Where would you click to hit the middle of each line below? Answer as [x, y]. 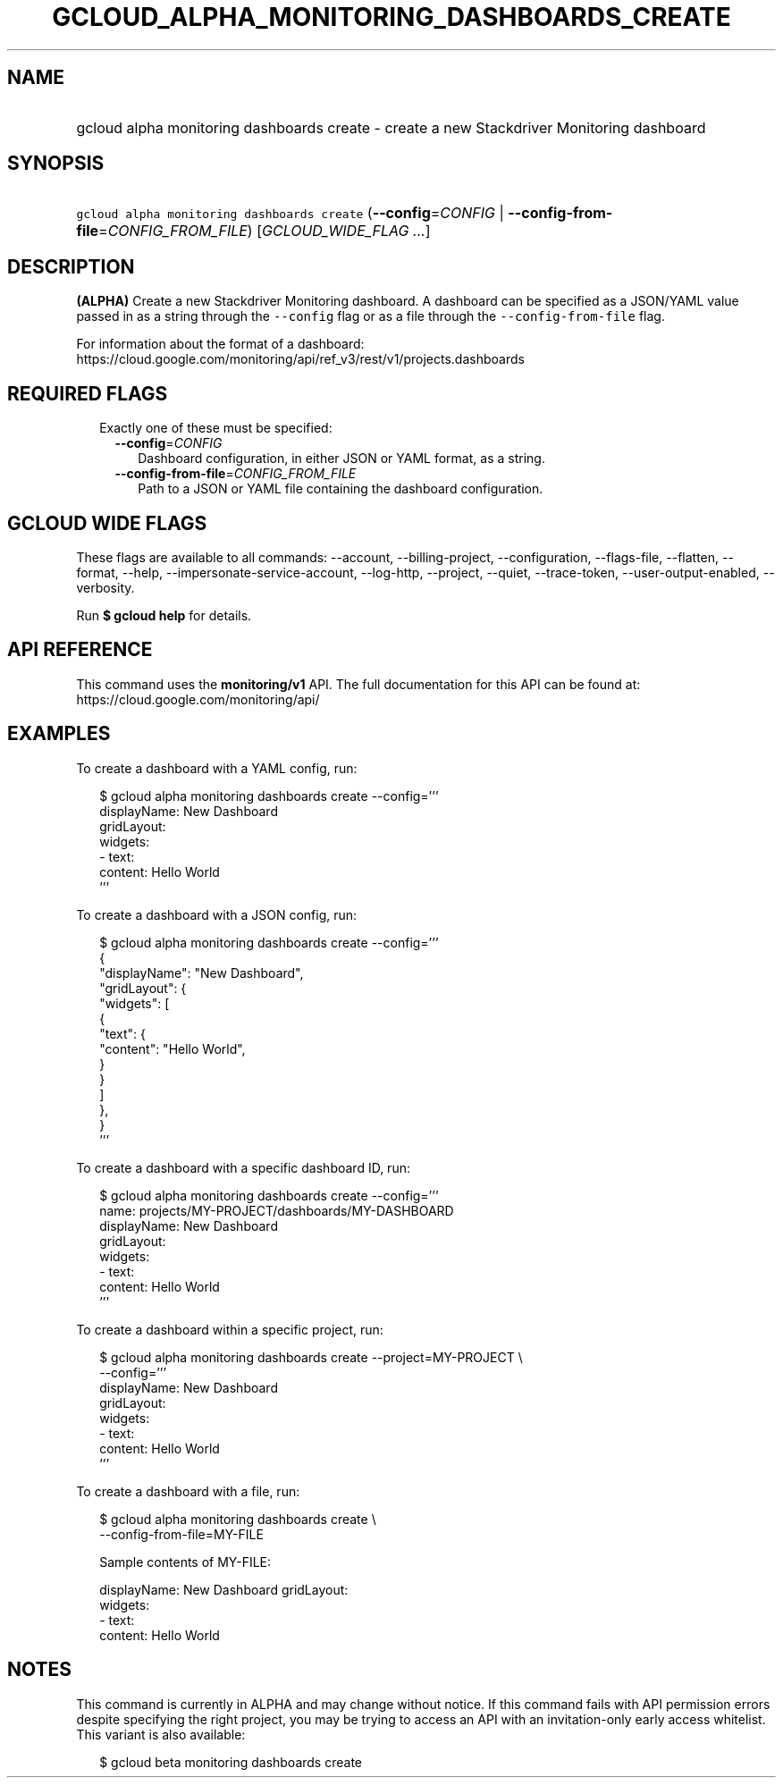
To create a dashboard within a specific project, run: [230, 1329]
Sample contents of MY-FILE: [185, 1562]
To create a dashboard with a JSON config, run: [217, 914]
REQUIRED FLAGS [88, 393]
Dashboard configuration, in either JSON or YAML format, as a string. [341, 459]
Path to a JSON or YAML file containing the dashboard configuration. [341, 489]
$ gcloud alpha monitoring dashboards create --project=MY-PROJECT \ [311, 1357]
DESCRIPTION [71, 266]
